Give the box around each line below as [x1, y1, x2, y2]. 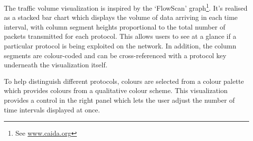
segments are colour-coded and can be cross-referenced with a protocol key [4, 50, 227, 60]
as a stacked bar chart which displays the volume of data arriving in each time [4, 12, 238, 22]
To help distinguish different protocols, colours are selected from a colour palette [4, 76, 244, 86]
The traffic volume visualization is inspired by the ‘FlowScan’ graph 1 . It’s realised [4, 1, 248, 13]
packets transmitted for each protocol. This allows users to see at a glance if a [4, 31, 236, 41]
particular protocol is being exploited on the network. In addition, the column [4, 41, 236, 51]
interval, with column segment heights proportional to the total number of [4, 21, 225, 31]
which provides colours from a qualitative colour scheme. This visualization [4, 85, 228, 95]
